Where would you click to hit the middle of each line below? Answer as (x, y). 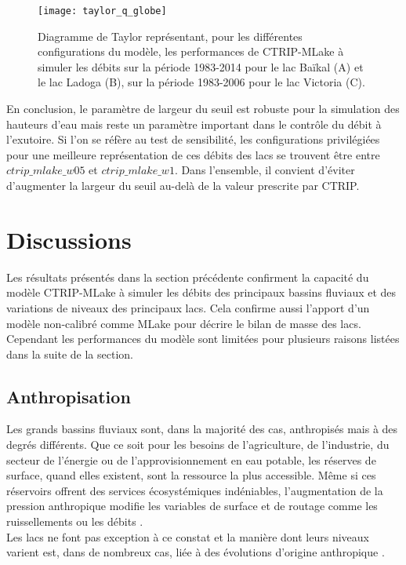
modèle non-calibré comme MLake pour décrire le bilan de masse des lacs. (184, 323)
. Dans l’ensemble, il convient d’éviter (265, 170)
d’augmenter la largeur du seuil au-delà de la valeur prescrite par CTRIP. (183, 185)
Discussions (69, 239)
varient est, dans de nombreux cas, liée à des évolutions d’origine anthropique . (196, 552)
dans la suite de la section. (70, 354)
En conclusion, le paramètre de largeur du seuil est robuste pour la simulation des (203, 109)
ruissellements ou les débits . (75, 521)
